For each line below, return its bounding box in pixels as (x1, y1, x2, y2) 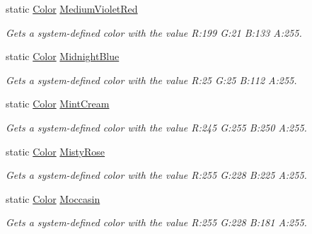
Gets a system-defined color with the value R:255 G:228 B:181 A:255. (6, 215, 307, 230)
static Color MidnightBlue (6, 49, 120, 64)
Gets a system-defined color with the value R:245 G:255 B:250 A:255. (6, 119, 307, 134)
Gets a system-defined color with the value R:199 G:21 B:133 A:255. (6, 25, 302, 40)
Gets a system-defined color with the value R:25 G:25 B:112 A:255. (6, 72, 297, 87)
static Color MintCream (6, 96, 110, 111)
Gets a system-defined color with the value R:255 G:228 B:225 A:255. (6, 168, 307, 182)
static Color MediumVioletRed (6, 1, 138, 16)
